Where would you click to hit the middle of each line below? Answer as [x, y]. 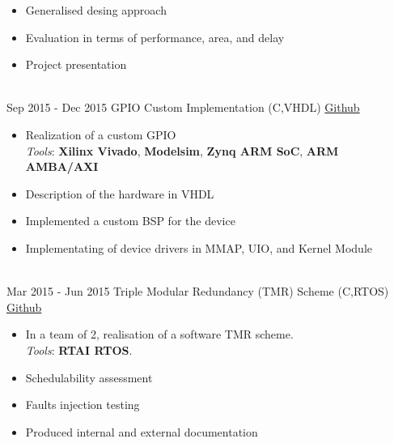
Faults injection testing [83, 405]
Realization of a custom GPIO [101, 134]
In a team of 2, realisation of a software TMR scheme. [159, 334]
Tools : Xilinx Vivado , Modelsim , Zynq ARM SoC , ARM [182, 150]
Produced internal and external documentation [142, 431]
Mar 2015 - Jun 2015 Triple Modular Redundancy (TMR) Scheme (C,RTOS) [198, 291]
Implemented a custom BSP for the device [130, 221]
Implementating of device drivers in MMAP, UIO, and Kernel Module [199, 247]
